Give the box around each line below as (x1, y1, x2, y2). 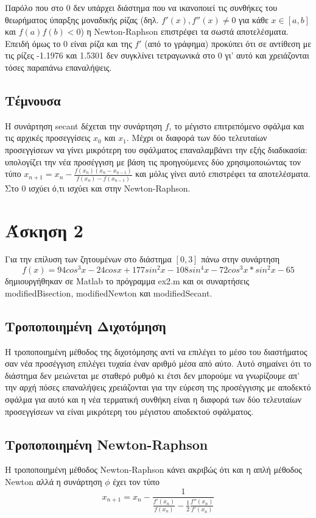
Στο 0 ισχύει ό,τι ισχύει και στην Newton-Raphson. (5, 181, 191, 194)
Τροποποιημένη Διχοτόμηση (5, 316, 166, 335)
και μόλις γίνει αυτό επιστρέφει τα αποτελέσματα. (135, 167, 311, 180)
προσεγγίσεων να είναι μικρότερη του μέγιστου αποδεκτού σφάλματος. (5, 405, 254, 417)
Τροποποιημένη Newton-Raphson (5, 434, 208, 453)
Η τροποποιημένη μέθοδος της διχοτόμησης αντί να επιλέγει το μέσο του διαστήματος (5, 345, 307, 358)
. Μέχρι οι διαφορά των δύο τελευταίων (126, 131, 267, 144)
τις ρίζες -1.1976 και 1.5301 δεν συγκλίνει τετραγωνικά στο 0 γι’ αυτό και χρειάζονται (5, 49, 309, 62)
